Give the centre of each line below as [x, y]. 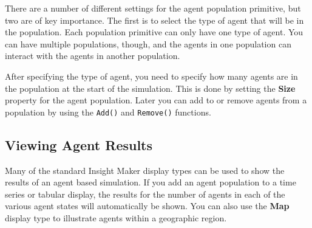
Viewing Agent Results [79, 144]
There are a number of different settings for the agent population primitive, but [153, 8]
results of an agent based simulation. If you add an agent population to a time [151, 182]
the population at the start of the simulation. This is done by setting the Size [150, 88]
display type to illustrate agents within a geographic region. [116, 217]
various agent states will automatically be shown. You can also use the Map [147, 206]
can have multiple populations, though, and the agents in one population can [148, 43]
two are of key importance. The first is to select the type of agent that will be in [154, 20]
